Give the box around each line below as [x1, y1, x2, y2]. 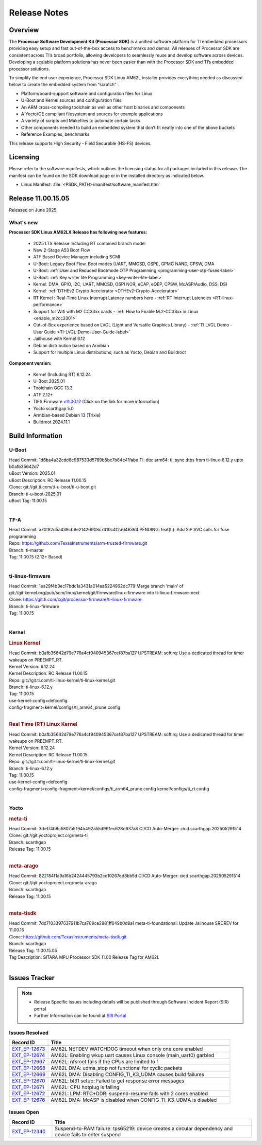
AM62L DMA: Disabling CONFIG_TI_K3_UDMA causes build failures [50, 1071, 205, 1078]
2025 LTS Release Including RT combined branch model [33, 240, 146, 246]
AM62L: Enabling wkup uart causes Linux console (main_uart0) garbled [50, 1052, 214, 1059]
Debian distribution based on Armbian [33, 342, 109, 348]
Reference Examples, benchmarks [21, 131, 90, 137]
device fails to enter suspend [54, 1131, 121, 1138]
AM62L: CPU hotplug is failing [50, 1084, 120, 1091]
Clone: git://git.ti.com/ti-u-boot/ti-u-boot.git [9, 484, 97, 490]
